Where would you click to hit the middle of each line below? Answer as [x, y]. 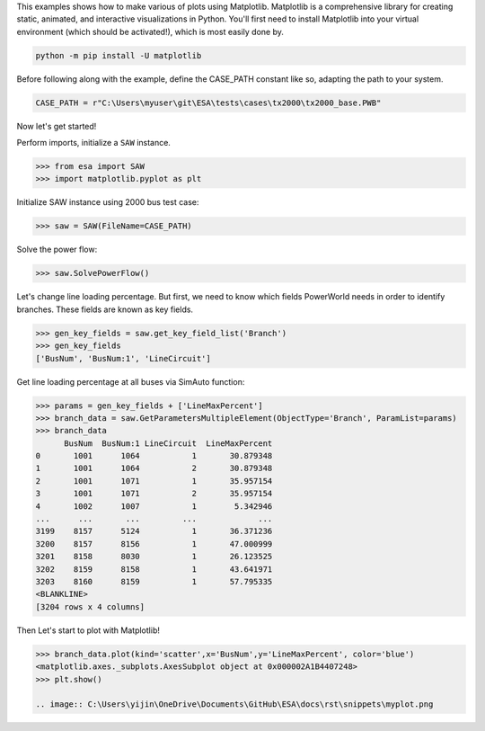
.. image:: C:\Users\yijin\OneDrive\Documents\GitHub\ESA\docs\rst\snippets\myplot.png [234, 704]
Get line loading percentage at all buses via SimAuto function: [131, 381]
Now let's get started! [57, 126]
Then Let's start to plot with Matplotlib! [88, 630]
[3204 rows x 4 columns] [90, 606]
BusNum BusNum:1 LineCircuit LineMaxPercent [168, 443]
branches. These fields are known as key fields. [105, 309]
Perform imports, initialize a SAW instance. [93, 143]
